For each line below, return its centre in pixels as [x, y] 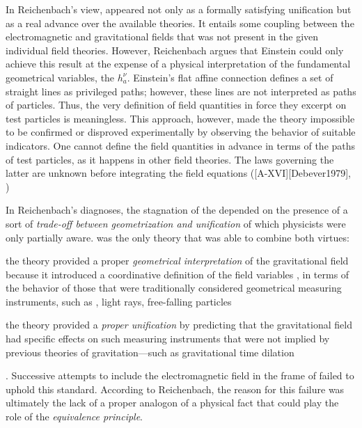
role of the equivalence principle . [74, 417]
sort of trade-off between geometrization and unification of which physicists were [176, 223]
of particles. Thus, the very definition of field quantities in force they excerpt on [176, 105]
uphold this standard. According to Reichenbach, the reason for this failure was [175, 389]
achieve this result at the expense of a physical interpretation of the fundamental [178, 64]
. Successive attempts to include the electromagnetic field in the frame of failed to [180, 375]
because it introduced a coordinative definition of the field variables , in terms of [178, 274]
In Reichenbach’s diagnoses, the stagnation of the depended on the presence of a [177, 210]
